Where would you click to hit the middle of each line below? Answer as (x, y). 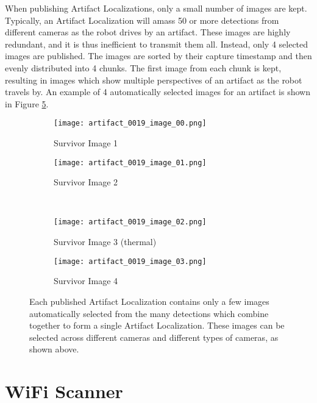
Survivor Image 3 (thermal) (105, 242)
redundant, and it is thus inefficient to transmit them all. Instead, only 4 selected (157, 44)
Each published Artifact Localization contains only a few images (149, 301)
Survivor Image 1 (86, 143)
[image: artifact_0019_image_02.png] (130, 222)
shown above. (54, 349)
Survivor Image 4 (86, 281)
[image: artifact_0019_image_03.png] (130, 261)
